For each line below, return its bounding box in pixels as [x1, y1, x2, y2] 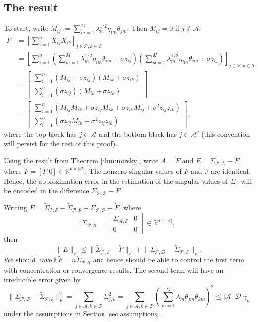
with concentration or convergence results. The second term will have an [4, 264, 224, 275]
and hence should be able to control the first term [93, 255, 244, 265]
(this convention [201, 129, 250, 139]
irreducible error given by [4, 274, 81, 285]
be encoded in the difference [4, 185, 89, 195]
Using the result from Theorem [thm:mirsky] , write [4, 155, 159, 166]
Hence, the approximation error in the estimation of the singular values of [4, 175, 228, 186]
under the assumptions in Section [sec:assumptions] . [4, 308, 161, 318]
